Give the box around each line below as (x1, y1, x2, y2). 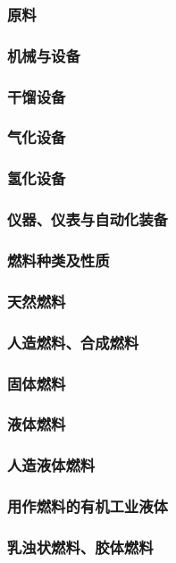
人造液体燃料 (7, 454, 96, 476)
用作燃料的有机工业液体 (7, 495, 168, 517)
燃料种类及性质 (7, 248, 110, 271)
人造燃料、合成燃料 (7, 331, 139, 353)
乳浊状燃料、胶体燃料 (7, 535, 154, 558)
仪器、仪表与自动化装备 (7, 208, 168, 231)
